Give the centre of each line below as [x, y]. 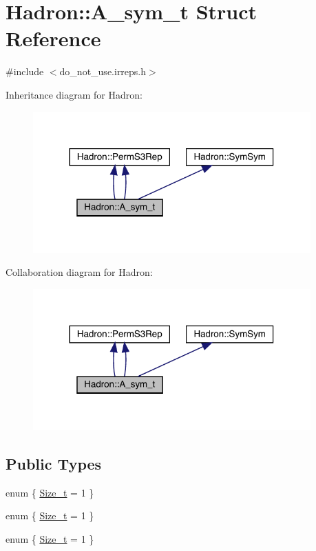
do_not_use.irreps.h [103, 71]
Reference [53, 38]
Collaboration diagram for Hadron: [79, 272]
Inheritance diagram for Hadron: [74, 94]
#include [25, 71]
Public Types [54, 463]
